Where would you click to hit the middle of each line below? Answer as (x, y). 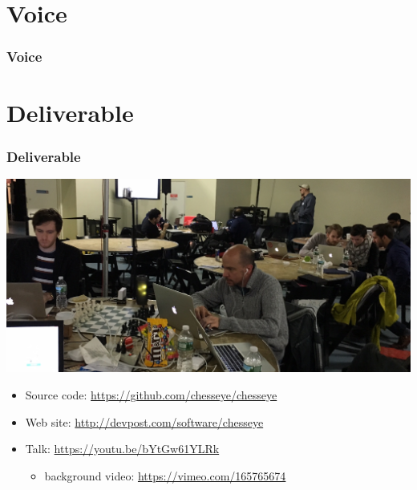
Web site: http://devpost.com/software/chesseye (144, 421)
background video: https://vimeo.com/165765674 (165, 475)
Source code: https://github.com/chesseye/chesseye (151, 395)
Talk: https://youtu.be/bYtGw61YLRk (122, 449)
